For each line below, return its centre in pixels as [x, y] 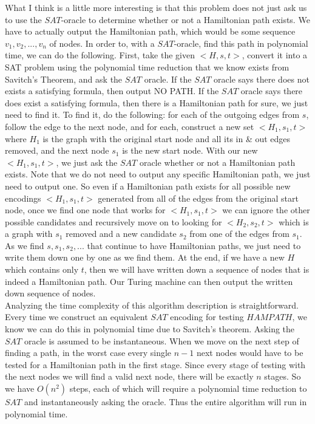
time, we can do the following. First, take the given [100, 55]
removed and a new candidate [121, 234]
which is [294, 221]
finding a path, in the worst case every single [88, 353]
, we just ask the [87, 162]
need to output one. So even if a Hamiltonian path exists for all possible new [148, 186]
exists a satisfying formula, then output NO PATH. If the [112, 91]
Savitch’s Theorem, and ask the [64, 79]
